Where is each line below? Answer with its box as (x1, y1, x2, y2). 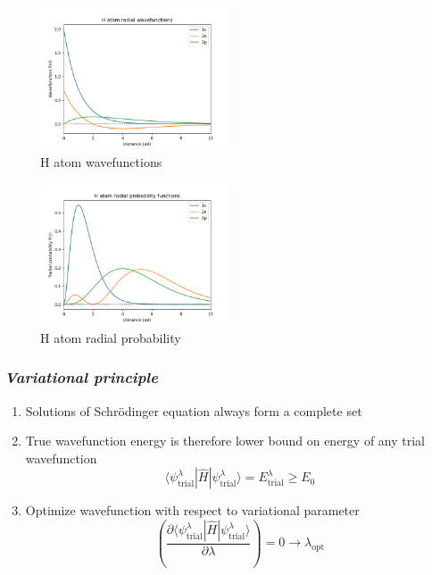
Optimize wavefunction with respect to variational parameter (25, 501, 360, 520)
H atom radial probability (40, 328, 181, 346)
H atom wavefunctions (40, 152, 162, 171)
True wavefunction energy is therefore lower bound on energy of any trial (25, 431, 425, 450)
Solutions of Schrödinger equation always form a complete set (25, 401, 362, 420)
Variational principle (4, 366, 158, 388)
